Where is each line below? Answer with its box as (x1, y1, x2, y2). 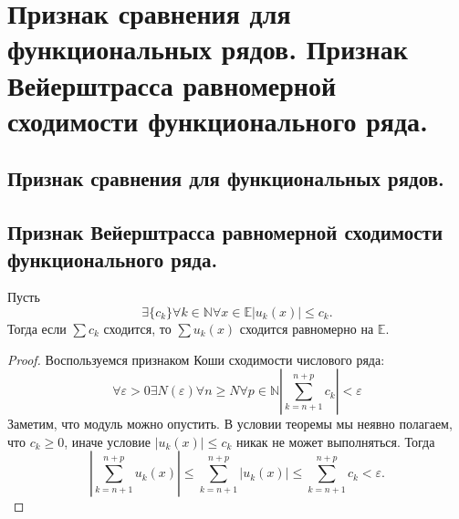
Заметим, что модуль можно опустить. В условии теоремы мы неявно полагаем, (7, 414, 453, 433)
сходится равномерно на (239, 318, 374, 337)
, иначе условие (64, 431, 151, 451)
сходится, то (103, 318, 172, 337)
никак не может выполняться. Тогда (235, 431, 435, 451)
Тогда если (7, 318, 67, 337)
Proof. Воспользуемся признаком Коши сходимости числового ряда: (7, 349, 385, 368)
